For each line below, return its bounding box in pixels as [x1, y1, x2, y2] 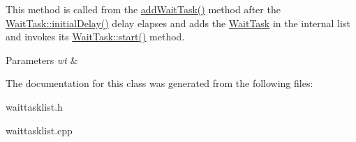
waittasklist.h [6, 99, 63, 113]
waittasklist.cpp [6, 123, 73, 137]
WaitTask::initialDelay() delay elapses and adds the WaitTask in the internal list [6, 15, 350, 30]
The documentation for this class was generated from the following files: [6, 76, 313, 90]
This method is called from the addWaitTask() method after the [6, 2, 281, 16]
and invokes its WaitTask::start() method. [6, 29, 185, 44]
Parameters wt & [6, 52, 78, 67]
